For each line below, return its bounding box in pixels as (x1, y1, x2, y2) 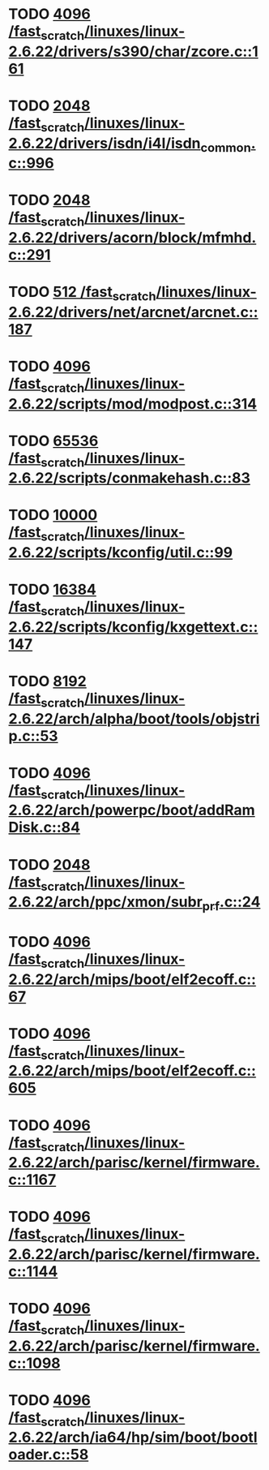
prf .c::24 (202, 893, 261, 913)
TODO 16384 (8, 581, 97, 599)
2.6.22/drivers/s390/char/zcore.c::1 (8, 42, 259, 61)
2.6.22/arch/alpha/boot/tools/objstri (8, 709, 260, 728)
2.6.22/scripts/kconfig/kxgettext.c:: (8, 617, 258, 636)
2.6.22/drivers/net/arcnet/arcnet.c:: (8, 303, 258, 321)
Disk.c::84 (8, 819, 81, 836)
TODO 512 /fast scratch (8, 283, 156, 304)
